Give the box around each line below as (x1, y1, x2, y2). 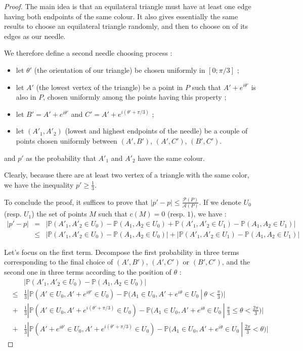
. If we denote (199, 196, 241, 207)
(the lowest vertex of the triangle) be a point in (36, 81, 183, 92)
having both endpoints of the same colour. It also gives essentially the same (4, 11, 238, 21)
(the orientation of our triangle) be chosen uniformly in (34, 64, 205, 75)
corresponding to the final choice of (4, 256, 113, 267)
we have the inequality (4, 179, 74, 190)
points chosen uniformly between (16, 135, 117, 146)
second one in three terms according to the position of (4, 267, 171, 277)
